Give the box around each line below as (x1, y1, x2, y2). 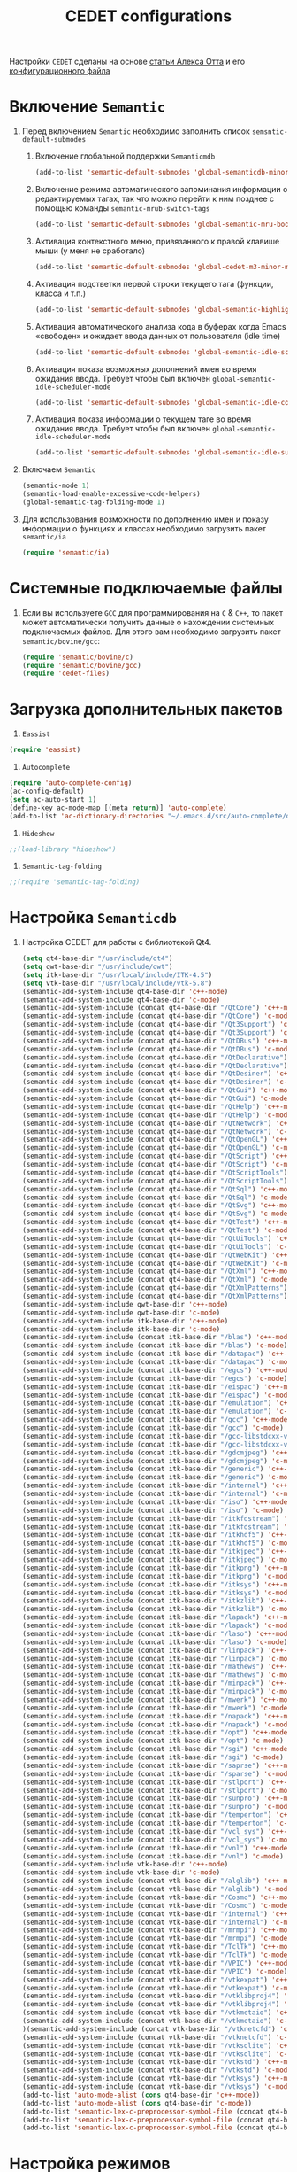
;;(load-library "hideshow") (9, 844, 117, 854)
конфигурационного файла (9, 66, 110, 76)
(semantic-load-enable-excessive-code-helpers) (21, 490, 201, 499)
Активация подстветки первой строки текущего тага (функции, (34, 278, 274, 289)
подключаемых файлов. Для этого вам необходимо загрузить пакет (21, 626, 281, 637)
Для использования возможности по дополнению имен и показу (21, 514, 270, 524)
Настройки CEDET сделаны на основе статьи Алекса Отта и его (9, 56, 246, 67)
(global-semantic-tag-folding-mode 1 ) (21, 498, 165, 507)
